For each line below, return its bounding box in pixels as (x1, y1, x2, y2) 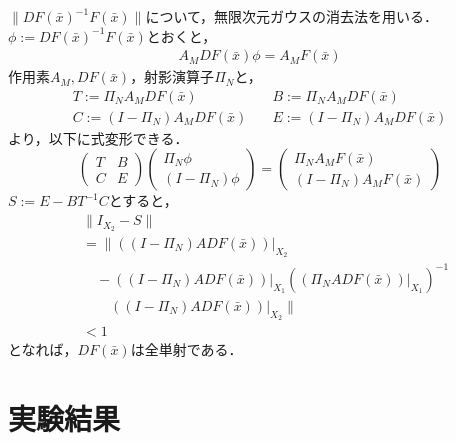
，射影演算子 (130, 66, 215, 87)
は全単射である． (130, 338, 243, 359)
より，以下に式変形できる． (8, 127, 189, 148)
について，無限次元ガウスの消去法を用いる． (145, 6, 439, 26)
